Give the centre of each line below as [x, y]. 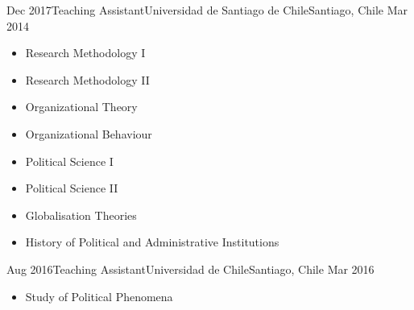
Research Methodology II [87, 79]
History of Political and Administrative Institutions [152, 242]
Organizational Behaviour [89, 133]
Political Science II [72, 188]
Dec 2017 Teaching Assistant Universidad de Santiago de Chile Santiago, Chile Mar [207, 10]
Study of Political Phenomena [99, 296]
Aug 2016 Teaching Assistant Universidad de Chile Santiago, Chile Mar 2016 [190, 269]
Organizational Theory [81, 107]
